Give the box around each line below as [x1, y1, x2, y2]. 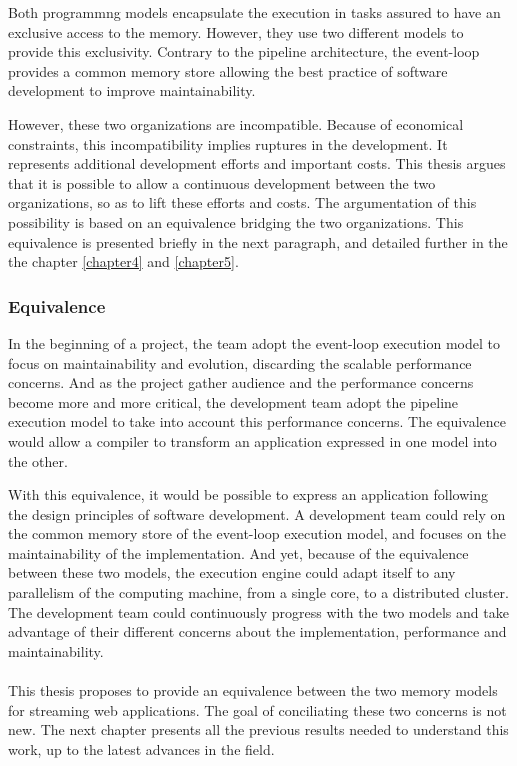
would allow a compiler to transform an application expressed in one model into [8, 430, 497, 451]
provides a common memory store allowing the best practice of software [8, 60, 448, 81]
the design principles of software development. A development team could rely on [8, 503, 506, 524]
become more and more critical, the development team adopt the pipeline [8, 391, 459, 412]
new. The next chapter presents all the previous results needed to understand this [8, 719, 509, 740]
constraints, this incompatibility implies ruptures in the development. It [8, 133, 448, 154]
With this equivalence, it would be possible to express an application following [8, 484, 488, 505]
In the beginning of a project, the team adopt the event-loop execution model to [8, 332, 500, 353]
